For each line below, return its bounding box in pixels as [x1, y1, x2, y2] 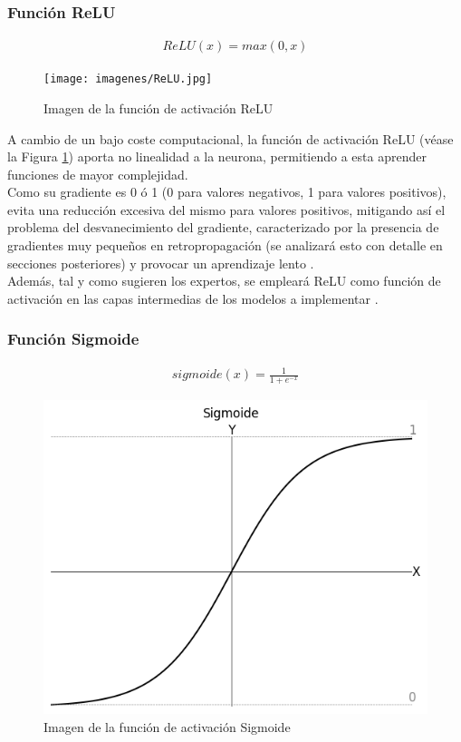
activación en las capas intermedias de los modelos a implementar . [7, 288, 379, 308]
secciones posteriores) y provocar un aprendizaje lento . [7, 253, 314, 272]
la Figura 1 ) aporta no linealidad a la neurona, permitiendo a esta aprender [7, 147, 427, 166]
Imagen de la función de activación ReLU [43, 98, 274, 117]
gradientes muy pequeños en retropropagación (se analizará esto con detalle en [7, 236, 443, 255]
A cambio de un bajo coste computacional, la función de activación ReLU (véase [7, 129, 454, 148]
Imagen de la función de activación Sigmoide [43, 717, 291, 736]
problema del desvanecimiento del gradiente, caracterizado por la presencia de [7, 218, 439, 237]
